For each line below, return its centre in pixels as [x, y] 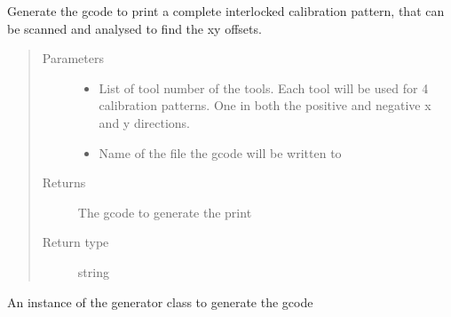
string [93, 271]
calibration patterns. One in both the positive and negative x [265, 105]
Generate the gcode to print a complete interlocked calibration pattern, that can [226, 11]
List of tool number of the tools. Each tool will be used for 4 [264, 87]
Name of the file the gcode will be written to [220, 152]
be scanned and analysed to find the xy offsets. [135, 28]
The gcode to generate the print [165, 212]
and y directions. [145, 122]
